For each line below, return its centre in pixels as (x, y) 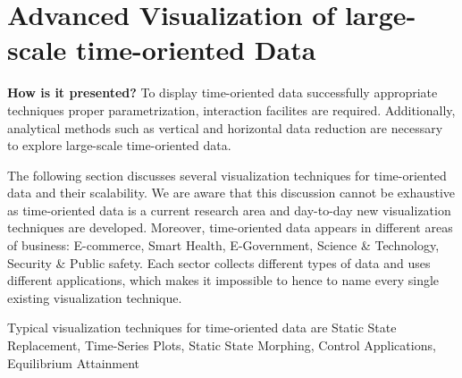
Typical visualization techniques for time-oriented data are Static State (202, 328)
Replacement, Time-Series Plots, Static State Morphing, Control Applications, (222, 345)
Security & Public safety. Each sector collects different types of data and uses (219, 262)
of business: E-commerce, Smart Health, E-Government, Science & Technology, (223, 245)
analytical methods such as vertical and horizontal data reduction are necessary (225, 127)
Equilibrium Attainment (74, 362)
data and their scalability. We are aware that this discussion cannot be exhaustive (231, 193)
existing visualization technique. (95, 297)
